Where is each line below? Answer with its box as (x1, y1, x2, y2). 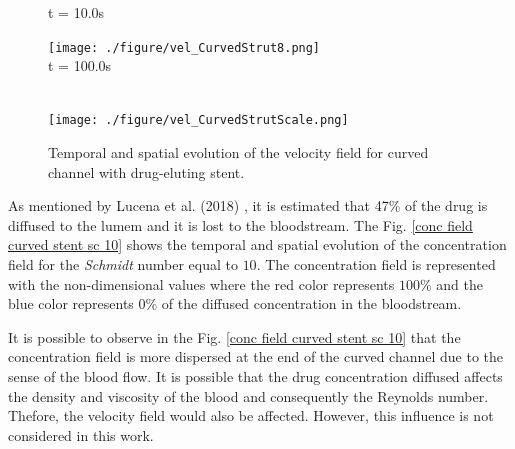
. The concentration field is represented (256, 254, 496, 275)
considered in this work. (8, 424, 154, 445)
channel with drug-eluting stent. (48, 161, 245, 182)
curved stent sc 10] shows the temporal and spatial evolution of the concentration (8, 234, 507, 255)
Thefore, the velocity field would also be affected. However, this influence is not (8, 405, 494, 426)
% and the (419, 273, 483, 294)
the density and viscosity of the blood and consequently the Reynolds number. (8, 385, 489, 406)
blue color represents (8, 293, 134, 314)
